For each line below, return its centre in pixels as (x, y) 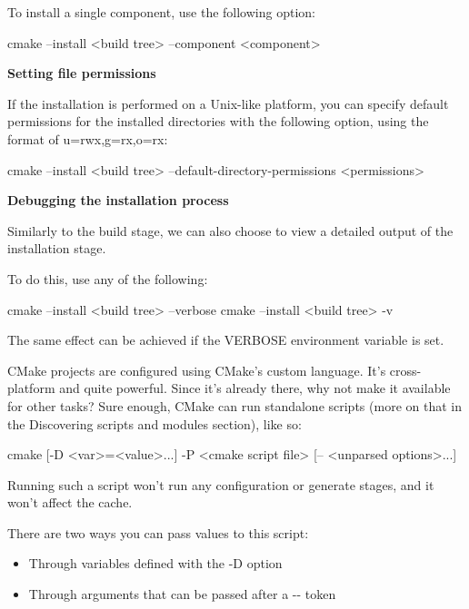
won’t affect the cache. (70, 502)
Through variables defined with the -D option (155, 563)
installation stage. (57, 248)
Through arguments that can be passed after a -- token (182, 594)
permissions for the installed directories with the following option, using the (218, 121)
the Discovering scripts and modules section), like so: (155, 423)
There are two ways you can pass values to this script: (158, 532)
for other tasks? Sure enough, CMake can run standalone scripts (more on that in (234, 405)
